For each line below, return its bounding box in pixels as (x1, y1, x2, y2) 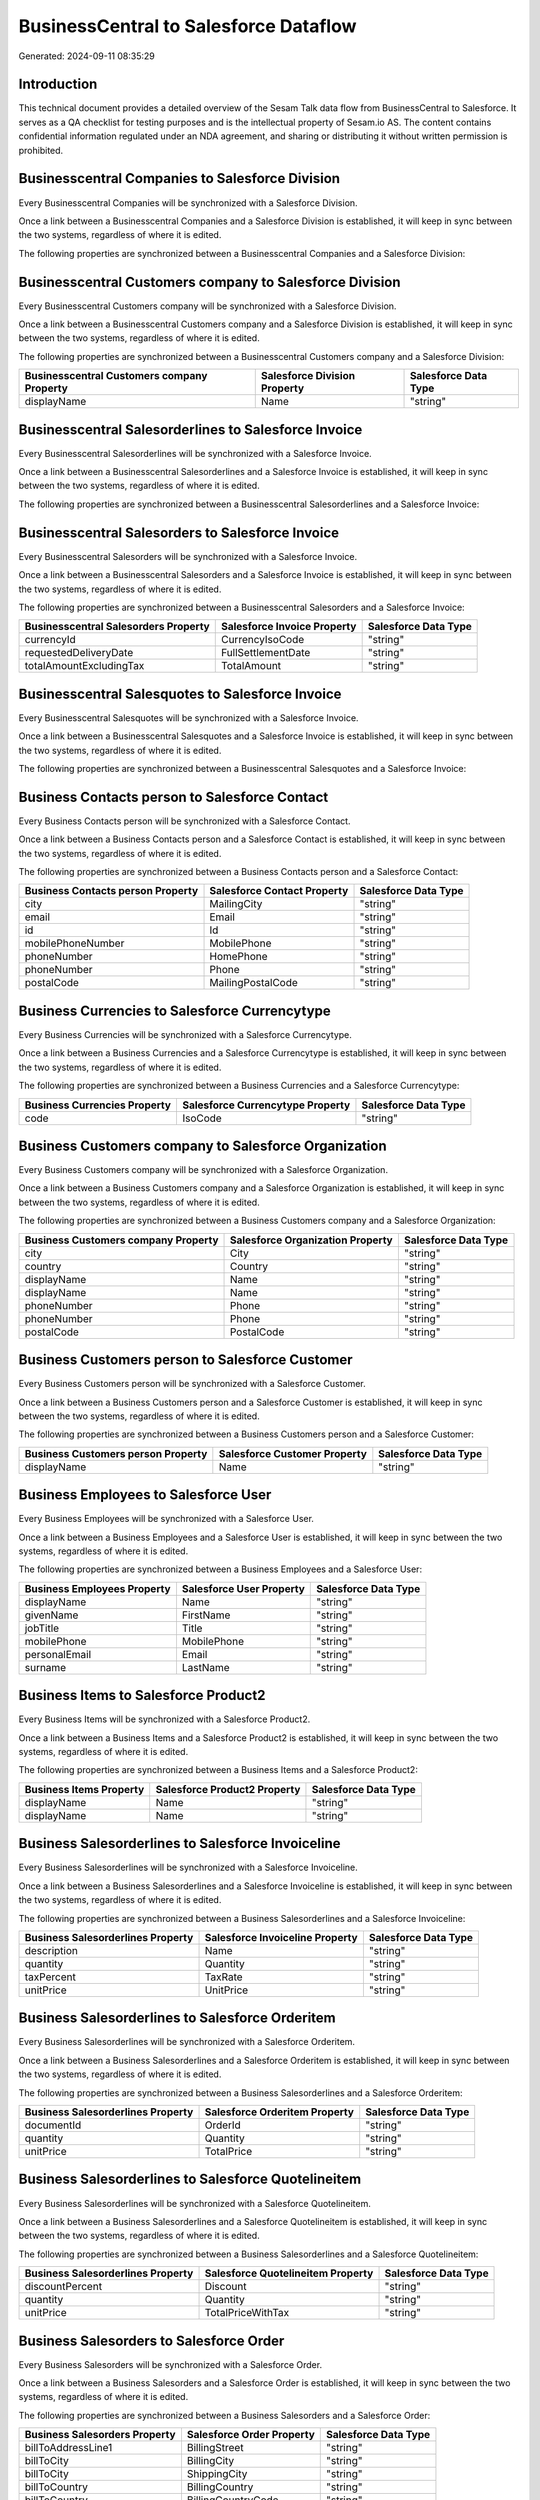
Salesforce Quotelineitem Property (204, 2266, 374, 2280)
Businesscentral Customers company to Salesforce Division (18, 273, 401, 290)
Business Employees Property (24, 1581, 171, 1595)
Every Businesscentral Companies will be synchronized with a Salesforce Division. (18, 196, 359, 209)
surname (24, 1660, 67, 1674)
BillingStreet (186, 2441, 244, 2455)
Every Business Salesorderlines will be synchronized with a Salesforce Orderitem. (18, 2036, 355, 2048)
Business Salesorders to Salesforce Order (18, 2332, 285, 2349)
